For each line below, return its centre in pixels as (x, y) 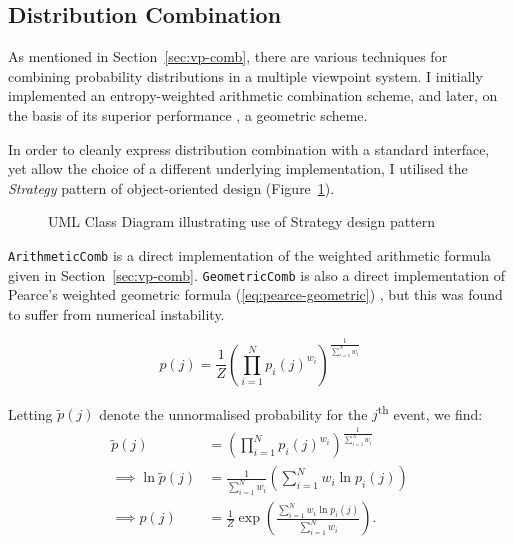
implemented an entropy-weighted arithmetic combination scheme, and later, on (253, 95)
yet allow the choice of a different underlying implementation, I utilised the (238, 168)
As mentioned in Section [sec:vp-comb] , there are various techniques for (228, 56)
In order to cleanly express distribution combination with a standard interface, (249, 148)
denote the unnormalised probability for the (233, 413)
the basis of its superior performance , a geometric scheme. (188, 114)
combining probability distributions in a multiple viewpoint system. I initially (245, 75)
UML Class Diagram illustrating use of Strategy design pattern (242, 221)
